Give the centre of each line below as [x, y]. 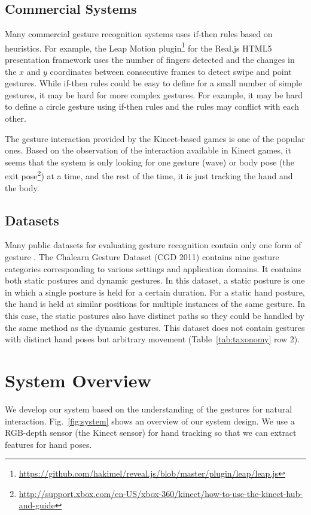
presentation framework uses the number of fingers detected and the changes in [150, 60]
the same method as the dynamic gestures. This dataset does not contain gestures [155, 327]
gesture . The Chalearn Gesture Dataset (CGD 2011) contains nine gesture [142, 257]
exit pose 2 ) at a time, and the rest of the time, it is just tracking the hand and [149, 175]
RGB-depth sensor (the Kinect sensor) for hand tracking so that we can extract [151, 433]
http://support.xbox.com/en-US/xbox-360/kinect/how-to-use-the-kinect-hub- [161, 493]
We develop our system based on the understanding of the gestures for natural [149, 409]
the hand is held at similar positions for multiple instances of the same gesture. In [155, 304]
